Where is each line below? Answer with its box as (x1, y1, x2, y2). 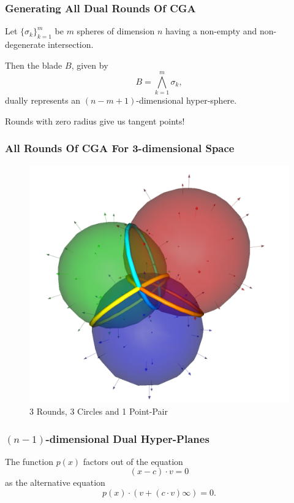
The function (5, 455, 53, 467)
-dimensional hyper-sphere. (136, 94, 237, 107)
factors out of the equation (83, 455, 183, 467)
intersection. (48, 38, 94, 51)
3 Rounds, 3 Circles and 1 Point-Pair (29, 405, 168, 418)
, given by (71, 58, 108, 71)
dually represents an (5, 94, 81, 107)
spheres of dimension (77, 25, 155, 37)
